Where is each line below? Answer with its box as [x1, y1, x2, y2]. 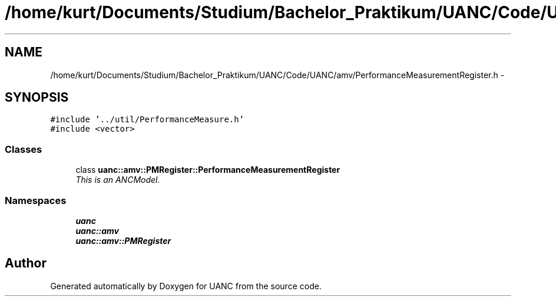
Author [5, 256, 47, 271]
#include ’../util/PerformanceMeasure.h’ [50, 115, 244, 125]
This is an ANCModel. [75, 175, 160, 185]
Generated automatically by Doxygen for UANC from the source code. [50, 280, 322, 291]
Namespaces [5, 194, 67, 206]
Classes [5, 143, 42, 155]
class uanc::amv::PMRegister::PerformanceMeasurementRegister [75, 165, 340, 175]
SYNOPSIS [5, 90, 69, 105]
